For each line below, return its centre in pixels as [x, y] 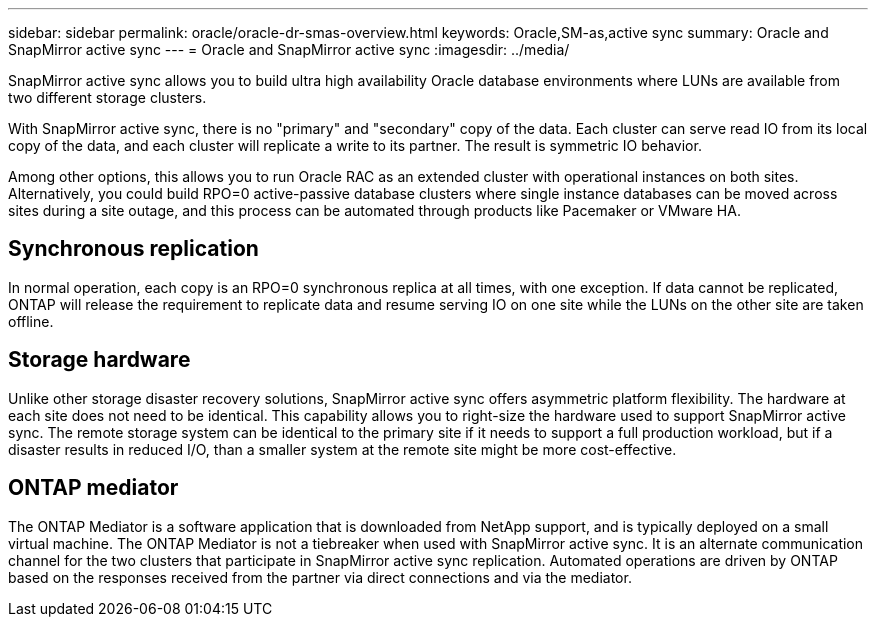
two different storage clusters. [107, 97]
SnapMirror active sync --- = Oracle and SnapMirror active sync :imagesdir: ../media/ [289, 49]
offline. [31, 321]
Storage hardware [99, 360]
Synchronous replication [133, 249]
